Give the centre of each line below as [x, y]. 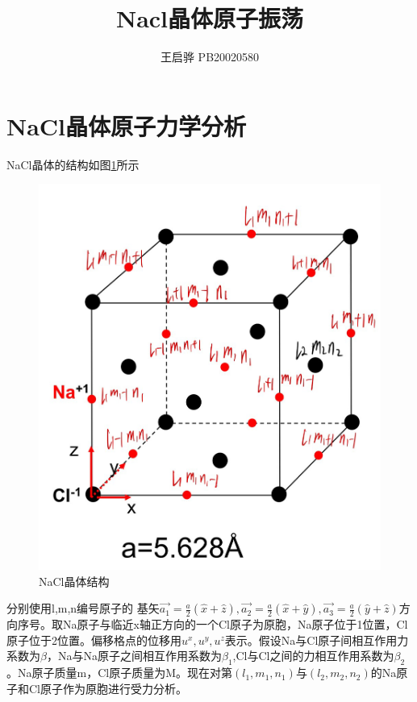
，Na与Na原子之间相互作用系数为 [134, 656]
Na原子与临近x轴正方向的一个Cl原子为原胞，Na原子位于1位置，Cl [235, 624]
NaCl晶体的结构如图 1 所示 [73, 164]
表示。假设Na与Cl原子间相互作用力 [317, 640]
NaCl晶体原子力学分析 [127, 125]
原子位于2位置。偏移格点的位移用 [94, 640]
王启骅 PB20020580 [210, 57]
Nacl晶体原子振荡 [210, 18]
